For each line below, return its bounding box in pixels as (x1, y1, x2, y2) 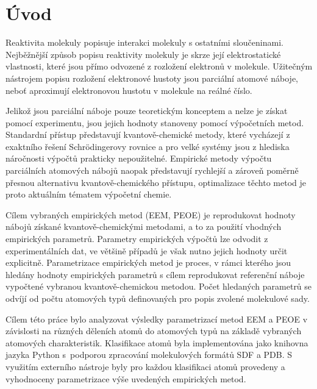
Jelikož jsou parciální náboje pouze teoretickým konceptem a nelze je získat (5, 104, 288, 117)
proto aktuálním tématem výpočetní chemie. (5, 188, 172, 201)
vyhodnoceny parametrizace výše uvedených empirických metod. (5, 372, 246, 385)
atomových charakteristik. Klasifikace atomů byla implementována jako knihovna (5, 336, 308, 349)
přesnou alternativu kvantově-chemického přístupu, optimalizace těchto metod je (5, 176, 306, 188)
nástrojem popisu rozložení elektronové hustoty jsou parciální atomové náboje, (5, 71, 298, 84)
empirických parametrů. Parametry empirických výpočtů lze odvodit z (5, 232, 268, 245)
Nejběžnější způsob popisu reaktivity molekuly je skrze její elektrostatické (5, 48, 281, 60)
